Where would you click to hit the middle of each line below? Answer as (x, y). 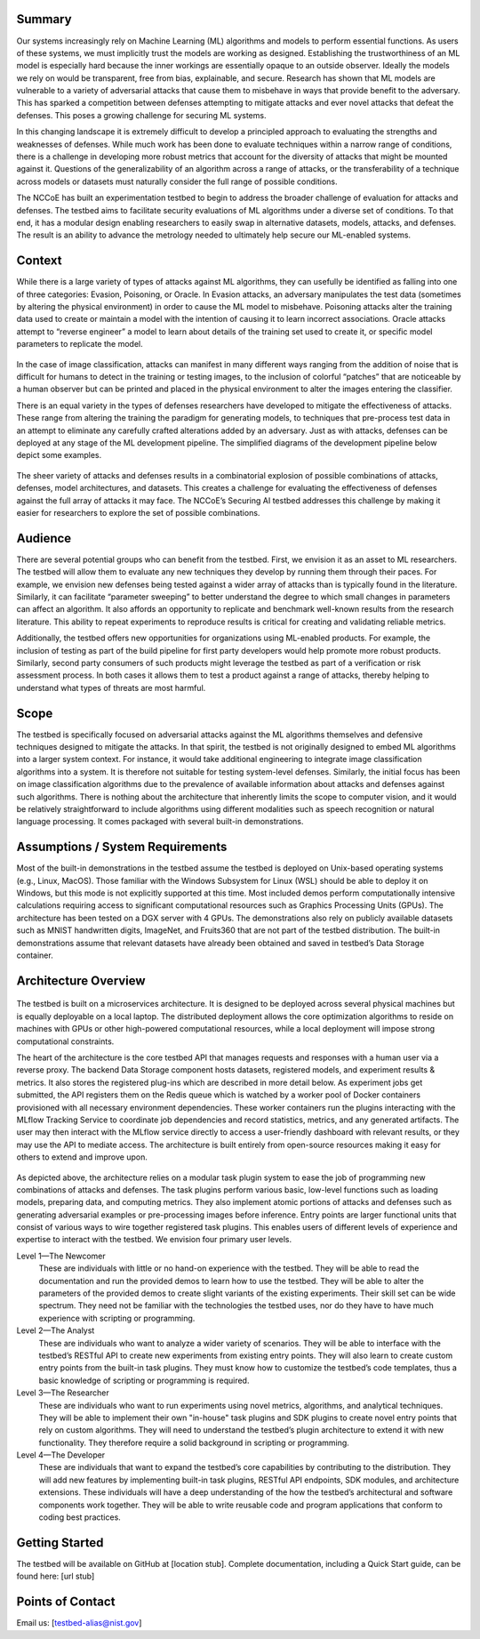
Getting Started (60, 1543)
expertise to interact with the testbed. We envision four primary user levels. (154, 1240)
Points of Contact (66, 1602)
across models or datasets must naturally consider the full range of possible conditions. (177, 181)
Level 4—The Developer (61, 1455)
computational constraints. (65, 1041)
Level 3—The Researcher (63, 1393)
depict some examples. (59, 455)
